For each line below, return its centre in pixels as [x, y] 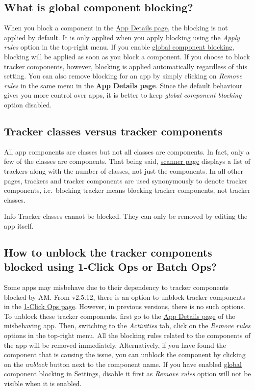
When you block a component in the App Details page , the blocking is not [116, 28]
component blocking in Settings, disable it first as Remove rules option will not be [127, 374]
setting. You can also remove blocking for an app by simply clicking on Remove [123, 76]
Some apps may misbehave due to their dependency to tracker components [116, 287]
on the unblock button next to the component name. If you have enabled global [123, 364]
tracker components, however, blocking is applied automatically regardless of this [126, 66]
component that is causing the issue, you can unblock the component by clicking [125, 354]
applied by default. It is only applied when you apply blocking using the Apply [122, 37]
